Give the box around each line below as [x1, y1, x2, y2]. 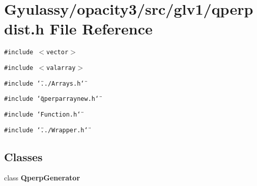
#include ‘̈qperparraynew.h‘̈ [4, 95, 99, 103]
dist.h [4, 18, 44, 39]
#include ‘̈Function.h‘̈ [4, 110, 81, 118]
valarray [46, 64, 76, 71]
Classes [4, 148, 43, 164]
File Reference [49, 18, 153, 39]
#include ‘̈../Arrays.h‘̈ [4, 80, 84, 87]
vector [46, 49, 69, 56]
